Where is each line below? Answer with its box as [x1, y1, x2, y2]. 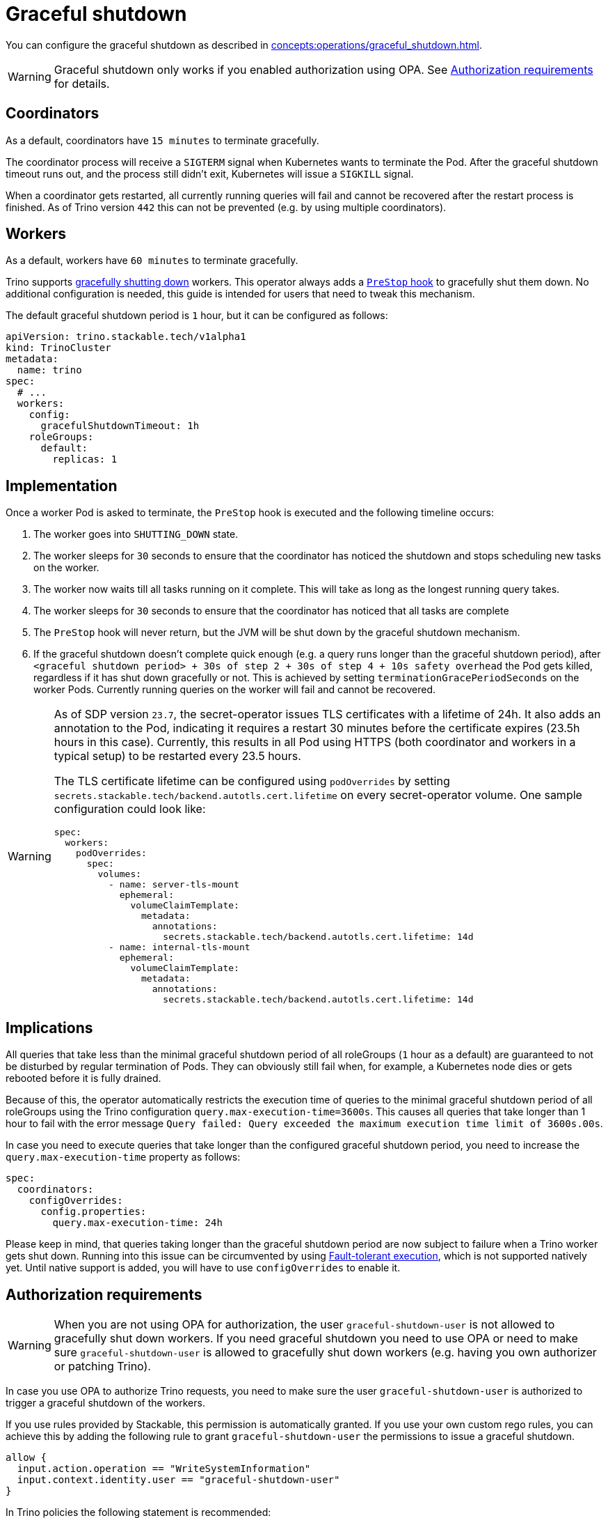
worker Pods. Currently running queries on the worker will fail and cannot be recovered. [33, 683, 436, 696]
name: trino [17, 364, 82, 376]
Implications [6, 1019, 93, 1037]
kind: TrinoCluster [6, 342, 111, 354]
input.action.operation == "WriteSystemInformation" [17, 1462, 311, 1474]
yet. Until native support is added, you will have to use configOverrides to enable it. [6, 1262, 401, 1274]
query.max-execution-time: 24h [52, 1217, 223, 1229]
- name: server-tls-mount [109, 879, 239, 890]
